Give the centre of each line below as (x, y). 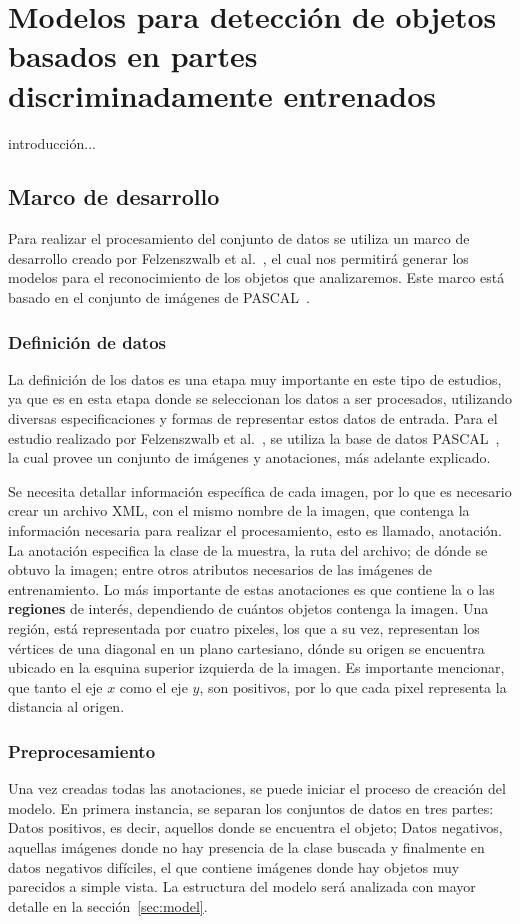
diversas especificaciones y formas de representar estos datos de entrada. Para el (253, 418)
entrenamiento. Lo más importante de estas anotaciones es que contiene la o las (251, 588)
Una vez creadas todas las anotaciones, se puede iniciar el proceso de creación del (257, 788)
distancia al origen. (66, 706)
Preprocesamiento (82, 750)
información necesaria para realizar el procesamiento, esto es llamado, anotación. (255, 530)
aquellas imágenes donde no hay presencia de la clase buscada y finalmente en (246, 846)
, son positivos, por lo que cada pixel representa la (353, 686)
